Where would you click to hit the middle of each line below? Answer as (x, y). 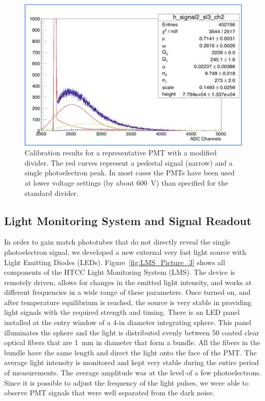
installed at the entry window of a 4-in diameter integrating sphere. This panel (128, 322)
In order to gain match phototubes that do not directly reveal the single (117, 242)
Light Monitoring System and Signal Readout (128, 220)
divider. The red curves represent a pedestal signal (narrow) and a (129, 162)
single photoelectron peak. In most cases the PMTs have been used (130, 173)
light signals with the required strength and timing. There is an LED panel (122, 312)
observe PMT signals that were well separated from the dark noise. (109, 393)
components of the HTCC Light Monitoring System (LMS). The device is (120, 272)
